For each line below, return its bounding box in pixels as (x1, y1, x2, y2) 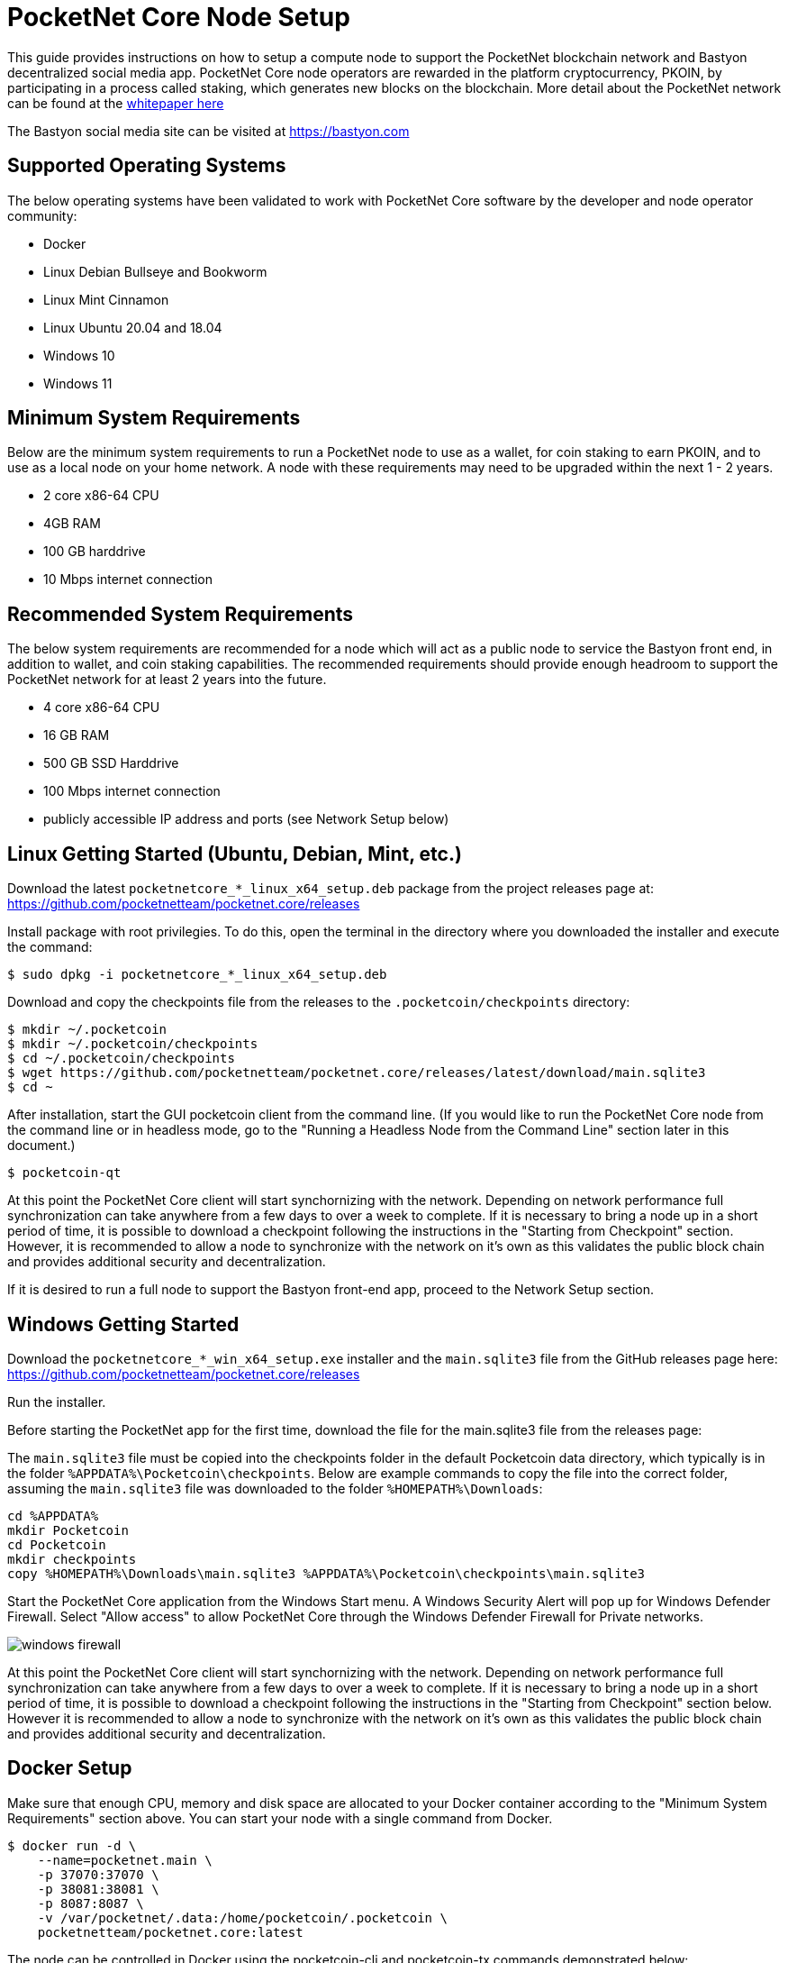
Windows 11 (43, 375, 113, 391)
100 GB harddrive (43, 543, 146, 560)
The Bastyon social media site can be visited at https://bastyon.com (7, 123, 410, 139)
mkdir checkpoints (7, 1551, 137, 1566)
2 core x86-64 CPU (43, 488, 159, 504)
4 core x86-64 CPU (43, 699, 160, 716)
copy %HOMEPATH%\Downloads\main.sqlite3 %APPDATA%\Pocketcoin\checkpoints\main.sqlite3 (7, 1566, 646, 1581)
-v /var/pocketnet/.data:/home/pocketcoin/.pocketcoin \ (37, 1910, 448, 1925)
